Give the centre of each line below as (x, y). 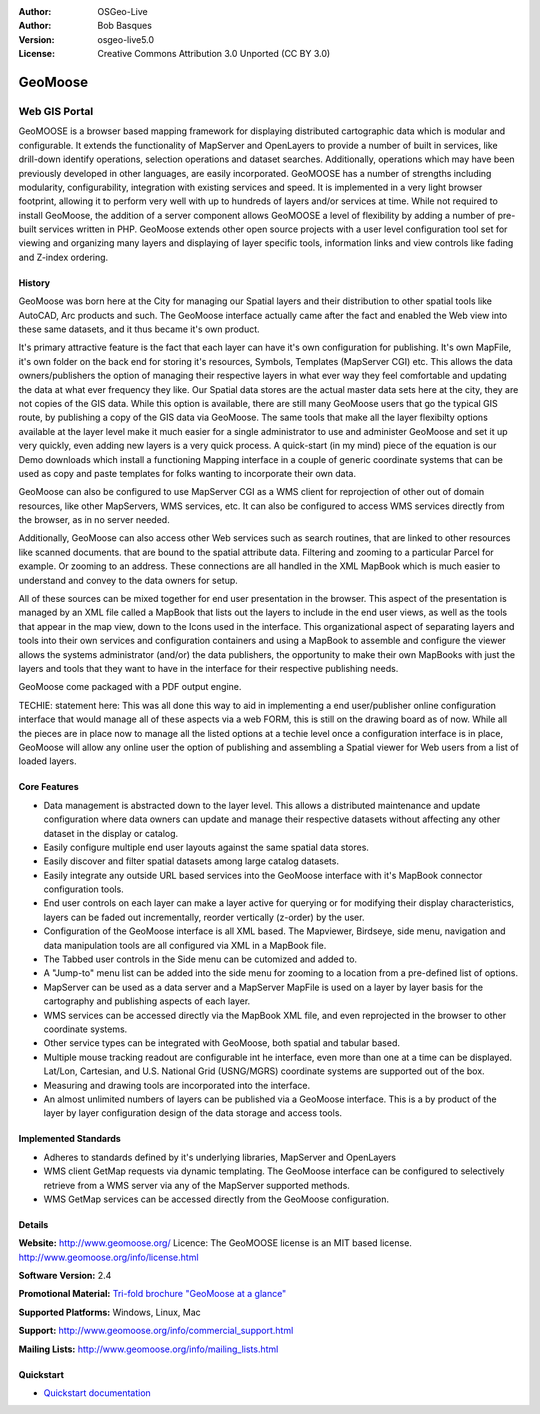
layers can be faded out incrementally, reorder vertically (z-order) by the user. (204, 917)
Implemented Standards (70, 1139)
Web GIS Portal (56, 111)
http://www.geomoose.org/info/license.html (108, 1257)
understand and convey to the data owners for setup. (128, 580)
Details (33, 1224)
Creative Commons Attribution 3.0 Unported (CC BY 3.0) (214, 54)
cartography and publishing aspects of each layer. (147, 1001)
